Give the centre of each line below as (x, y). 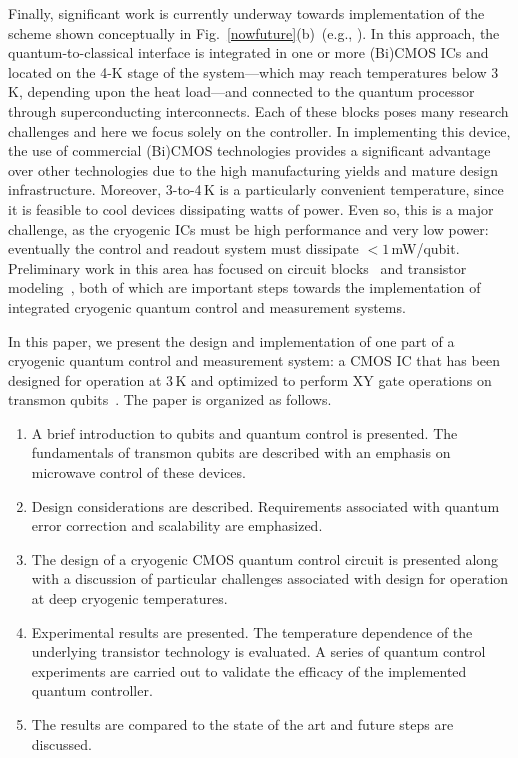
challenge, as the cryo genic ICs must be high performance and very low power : (248, 228)
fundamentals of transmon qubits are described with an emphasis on (241, 452)
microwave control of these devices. (138, 472)
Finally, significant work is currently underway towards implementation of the (246, 13)
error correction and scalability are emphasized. (177, 525)
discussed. (61, 743)
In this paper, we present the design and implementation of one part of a (231, 340)
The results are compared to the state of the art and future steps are (242, 724)
